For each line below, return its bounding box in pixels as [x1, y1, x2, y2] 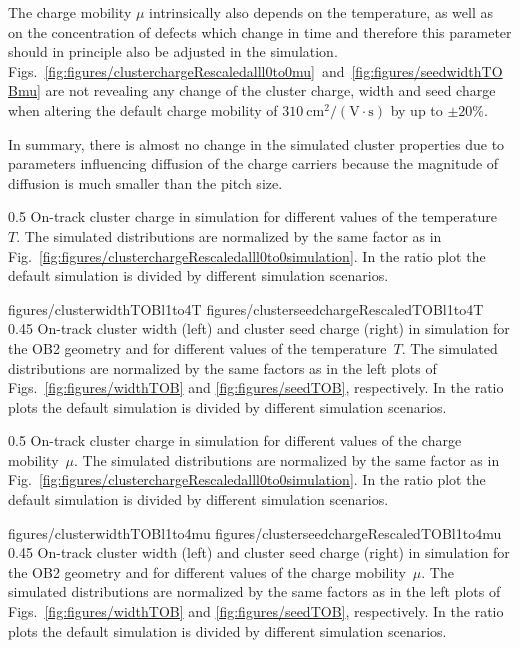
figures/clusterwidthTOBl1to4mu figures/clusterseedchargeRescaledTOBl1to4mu [8, 522, 502, 543]
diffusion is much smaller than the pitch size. [8, 172, 283, 193]
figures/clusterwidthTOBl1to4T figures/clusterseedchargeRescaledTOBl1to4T [8, 298, 484, 319]
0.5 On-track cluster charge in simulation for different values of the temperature [8, 206, 497, 227]
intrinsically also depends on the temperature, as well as [149, 2, 493, 22]
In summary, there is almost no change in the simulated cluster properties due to [8, 133, 505, 154]
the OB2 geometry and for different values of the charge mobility [8, 561, 406, 582]
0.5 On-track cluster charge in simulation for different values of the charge [8, 430, 462, 451]
